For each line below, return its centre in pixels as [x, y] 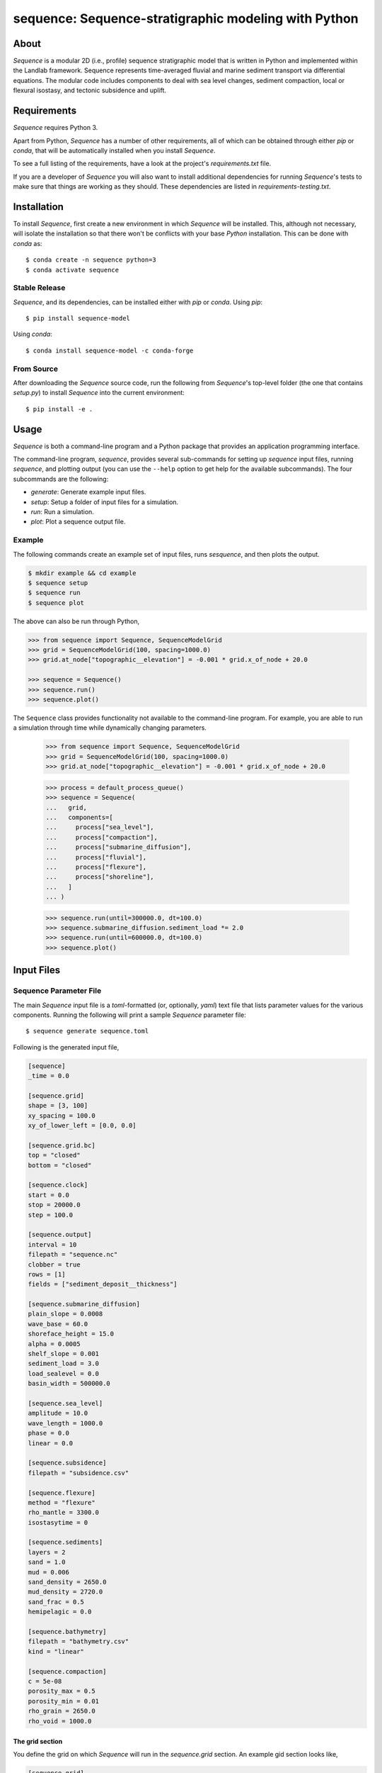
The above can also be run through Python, [76, 621]
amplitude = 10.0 [58, 1413]
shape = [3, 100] [58, 1106]
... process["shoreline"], [100, 877]
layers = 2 [47, 1552]
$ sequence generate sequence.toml [87, 1031]
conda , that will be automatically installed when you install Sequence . [114, 150]
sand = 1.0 [47, 1562]
